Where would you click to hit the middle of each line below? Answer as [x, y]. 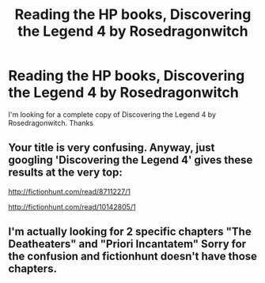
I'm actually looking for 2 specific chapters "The [130, 232]
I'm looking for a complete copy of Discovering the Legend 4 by [112, 114]
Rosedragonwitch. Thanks [51, 123]
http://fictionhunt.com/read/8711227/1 [70, 191]
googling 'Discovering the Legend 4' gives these [131, 160]
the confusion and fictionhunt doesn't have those [133, 257]
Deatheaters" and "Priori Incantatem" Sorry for [127, 244]
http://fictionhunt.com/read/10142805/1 [72, 206]
